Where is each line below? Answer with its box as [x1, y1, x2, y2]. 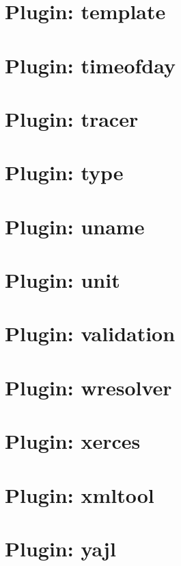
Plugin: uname [5, 212, 145, 240]
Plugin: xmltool [5, 480, 154, 508]
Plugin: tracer [5, 104, 139, 132]
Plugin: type [5, 158, 124, 186]
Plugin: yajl [5, 534, 116, 562]
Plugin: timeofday [5, 51, 176, 79]
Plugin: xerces [5, 427, 141, 455]
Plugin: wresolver [5, 373, 172, 401]
